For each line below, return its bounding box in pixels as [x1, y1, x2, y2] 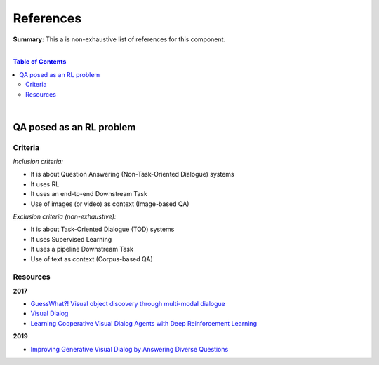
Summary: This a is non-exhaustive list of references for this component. [13, 35, 226, 43]
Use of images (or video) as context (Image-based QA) [30, 200, 189, 208]
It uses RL [30, 179, 60, 188]
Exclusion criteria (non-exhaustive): [13, 212, 117, 221]
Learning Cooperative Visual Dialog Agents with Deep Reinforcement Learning [30, 319, 258, 327]
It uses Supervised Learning [30, 235, 112, 243]
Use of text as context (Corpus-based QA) [30, 254, 154, 263]
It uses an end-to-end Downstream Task [30, 190, 147, 198]
